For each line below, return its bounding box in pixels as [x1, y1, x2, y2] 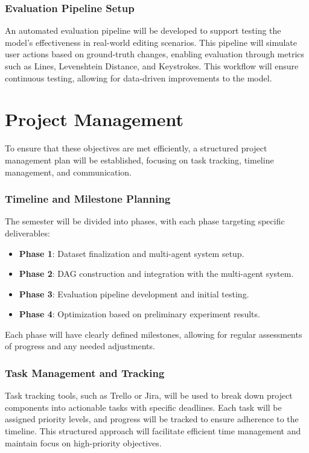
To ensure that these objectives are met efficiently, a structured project [5, 142, 267, 154]
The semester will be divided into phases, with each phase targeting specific [5, 215, 285, 227]
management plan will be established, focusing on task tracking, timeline [5, 153, 274, 166]
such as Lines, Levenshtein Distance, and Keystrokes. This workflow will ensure [5, 60, 299, 72]
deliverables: [5, 226, 50, 239]
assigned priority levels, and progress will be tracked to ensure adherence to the [5, 413, 299, 425]
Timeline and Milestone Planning [5, 191, 171, 206]
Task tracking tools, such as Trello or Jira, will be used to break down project [5, 389, 293, 402]
